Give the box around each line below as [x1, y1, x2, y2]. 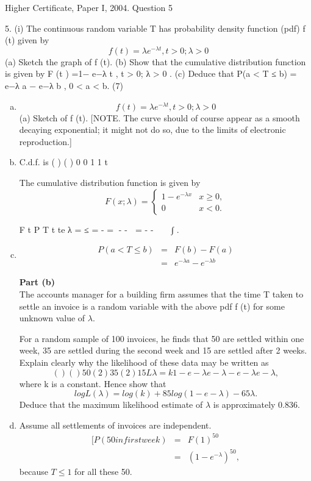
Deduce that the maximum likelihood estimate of [19, 398, 203, 411]
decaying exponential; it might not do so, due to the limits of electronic [19, 123, 286, 136]
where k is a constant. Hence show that [19, 377, 166, 390]
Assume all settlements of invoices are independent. [19, 418, 212, 431]
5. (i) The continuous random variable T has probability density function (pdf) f [5, 21, 306, 34]
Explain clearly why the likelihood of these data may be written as [19, 355, 269, 368]
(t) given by [5, 34, 49, 46]
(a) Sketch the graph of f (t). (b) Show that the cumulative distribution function [5, 55, 306, 68]
